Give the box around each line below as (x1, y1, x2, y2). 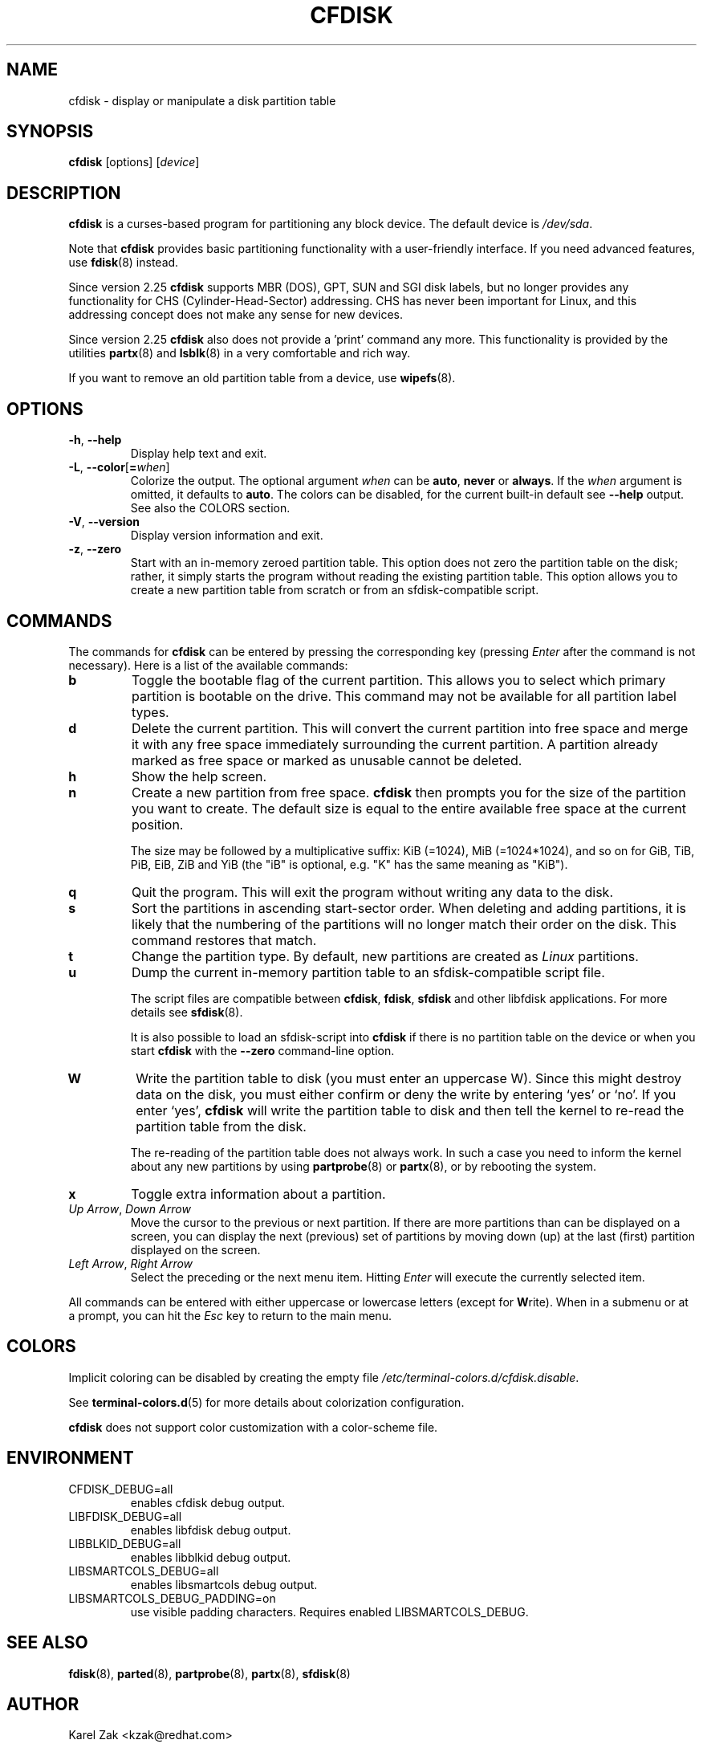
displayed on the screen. (130, 1242, 261, 1257)
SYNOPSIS (6, 121, 94, 142)
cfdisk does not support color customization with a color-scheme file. (68, 1420, 438, 1434)
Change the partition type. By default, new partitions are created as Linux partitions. (131, 947, 639, 964)
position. (131, 816, 184, 833)
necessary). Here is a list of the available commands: (68, 658, 348, 672)
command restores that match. (131, 931, 317, 948)
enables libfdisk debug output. (130, 1522, 291, 1537)
